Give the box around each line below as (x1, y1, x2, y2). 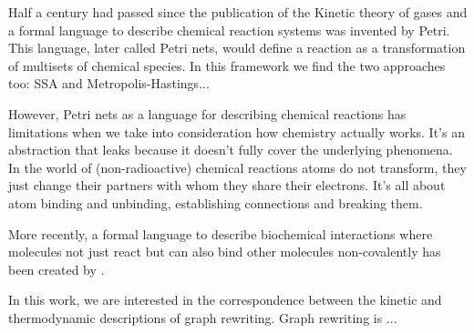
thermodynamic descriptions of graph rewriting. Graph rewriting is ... (8, 308, 397, 327)
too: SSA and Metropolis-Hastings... (8, 74, 210, 93)
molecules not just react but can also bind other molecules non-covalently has (8, 242, 441, 261)
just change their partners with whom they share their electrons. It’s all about (8, 176, 446, 195)
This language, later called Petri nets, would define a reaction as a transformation (8, 38, 466, 57)
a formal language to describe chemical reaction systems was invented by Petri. (8, 20, 450, 39)
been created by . (8, 259, 105, 278)
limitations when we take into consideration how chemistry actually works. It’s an (8, 122, 465, 141)
